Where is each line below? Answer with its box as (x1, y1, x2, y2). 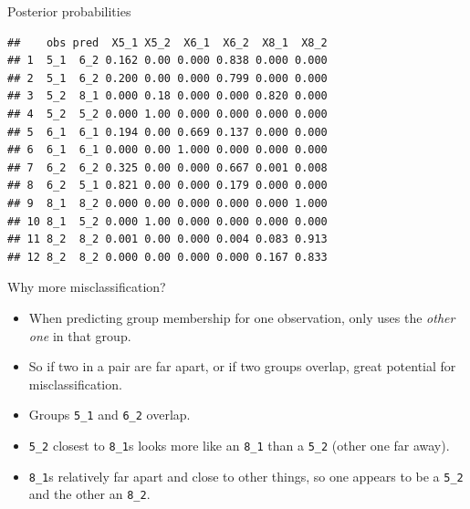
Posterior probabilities (7, 2, 131, 20)
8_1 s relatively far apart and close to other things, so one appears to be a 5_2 (28, 466, 464, 485)
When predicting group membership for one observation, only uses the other (28, 307, 455, 327)
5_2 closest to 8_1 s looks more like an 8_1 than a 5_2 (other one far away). (28, 435, 450, 454)
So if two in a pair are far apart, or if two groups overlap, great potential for (28, 357, 456, 376)
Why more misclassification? (7, 277, 166, 296)
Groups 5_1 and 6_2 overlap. (28, 405, 191, 424)
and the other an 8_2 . (28, 484, 151, 504)
